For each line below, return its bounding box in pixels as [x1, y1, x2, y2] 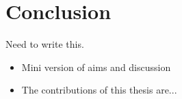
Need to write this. [5, 37, 84, 51]
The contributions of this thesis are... [21, 83, 177, 97]
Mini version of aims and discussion [21, 59, 171, 74]
